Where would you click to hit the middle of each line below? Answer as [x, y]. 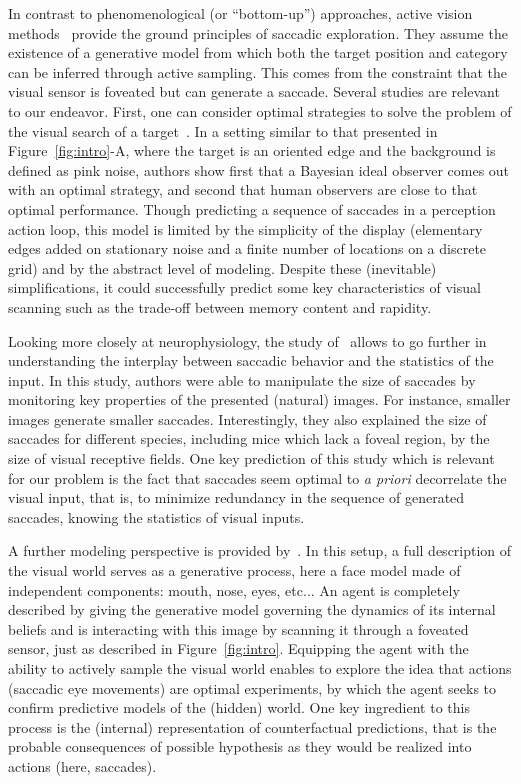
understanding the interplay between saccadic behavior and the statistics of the [251, 360]
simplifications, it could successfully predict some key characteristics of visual [244, 287]
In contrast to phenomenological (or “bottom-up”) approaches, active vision [240, 13]
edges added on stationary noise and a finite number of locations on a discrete [247, 248]
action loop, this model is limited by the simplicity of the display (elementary [245, 228]
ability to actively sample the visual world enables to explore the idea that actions [260, 668]
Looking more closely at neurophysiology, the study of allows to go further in [247, 340]
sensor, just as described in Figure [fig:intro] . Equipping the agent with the [238, 648]
